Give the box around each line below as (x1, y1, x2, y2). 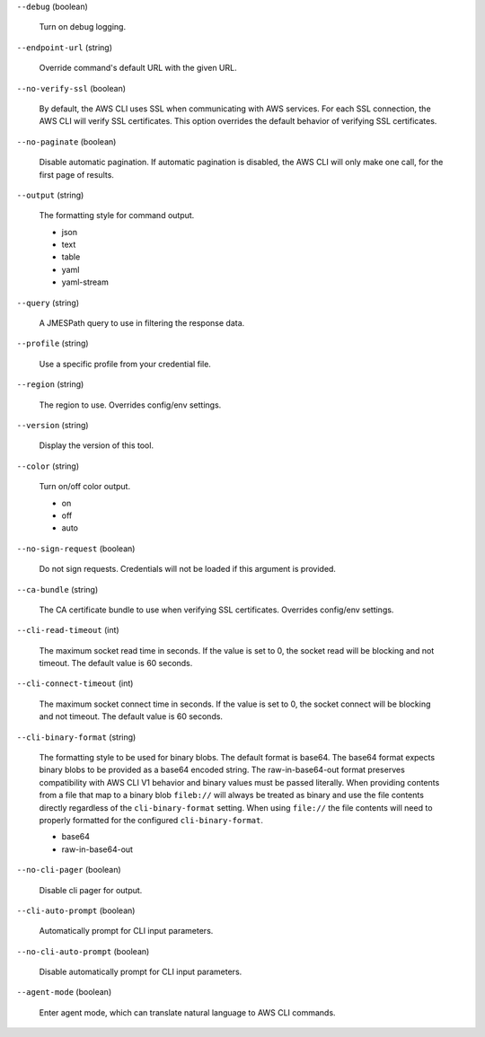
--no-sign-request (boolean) (16, 543, 136, 554)
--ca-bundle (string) (16, 584, 99, 594)
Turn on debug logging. (39, 22, 126, 32)
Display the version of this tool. (39, 440, 154, 451)
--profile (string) (16, 338, 89, 349)
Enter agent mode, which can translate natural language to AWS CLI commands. (39, 1006, 336, 1018)
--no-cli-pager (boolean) (16, 865, 121, 875)
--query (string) (16, 297, 80, 308)
